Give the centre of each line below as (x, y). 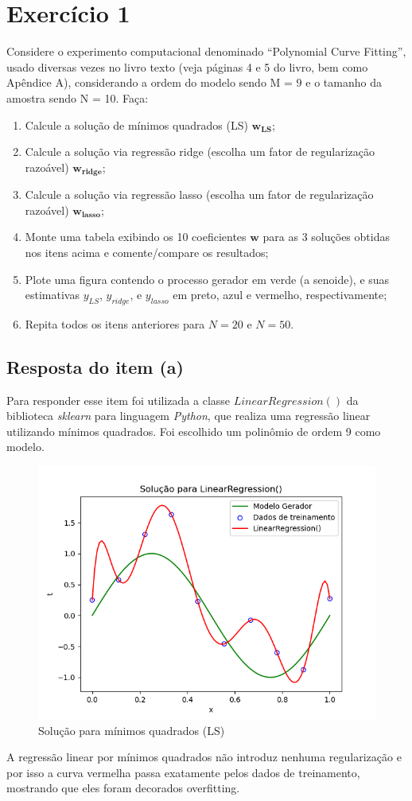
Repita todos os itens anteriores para (115, 323)
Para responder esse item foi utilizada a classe (119, 400)
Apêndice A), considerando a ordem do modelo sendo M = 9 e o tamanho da (194, 82)
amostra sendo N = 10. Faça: (78, 97)
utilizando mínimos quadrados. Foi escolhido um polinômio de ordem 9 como (194, 431)
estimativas (52, 295)
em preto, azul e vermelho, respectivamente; (280, 295)
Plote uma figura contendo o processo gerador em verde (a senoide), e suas (207, 279)
